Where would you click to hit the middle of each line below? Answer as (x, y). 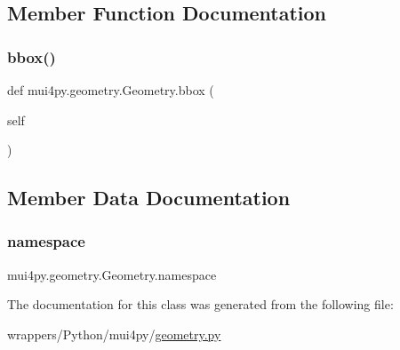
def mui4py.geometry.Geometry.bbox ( (111, 90)
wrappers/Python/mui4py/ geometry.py (114, 334)
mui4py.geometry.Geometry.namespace (112, 274)
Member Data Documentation (149, 198)
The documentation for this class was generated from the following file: (200, 304)
